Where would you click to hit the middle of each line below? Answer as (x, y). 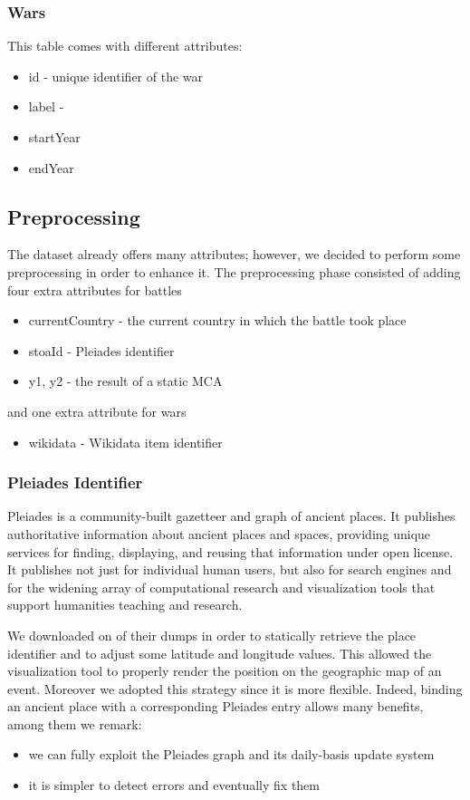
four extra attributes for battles (95, 289)
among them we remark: (75, 723)
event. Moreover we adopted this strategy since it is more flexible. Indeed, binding (235, 688)
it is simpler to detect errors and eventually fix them (174, 785)
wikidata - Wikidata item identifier (125, 442)
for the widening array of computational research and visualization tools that (221, 587)
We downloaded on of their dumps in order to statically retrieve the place (212, 635)
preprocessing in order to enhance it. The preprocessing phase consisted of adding (234, 271)
